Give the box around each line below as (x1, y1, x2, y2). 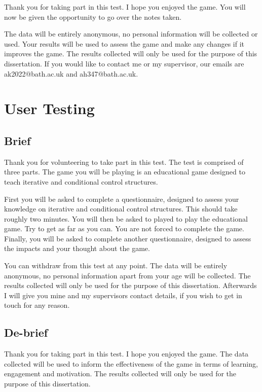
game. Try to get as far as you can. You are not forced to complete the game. (4, 223, 244, 234)
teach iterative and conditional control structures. (4, 176, 158, 187)
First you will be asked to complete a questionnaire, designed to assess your (4, 193, 239, 204)
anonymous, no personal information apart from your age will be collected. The (4, 270, 251, 280)
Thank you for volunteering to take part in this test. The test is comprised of (4, 156, 244, 167)
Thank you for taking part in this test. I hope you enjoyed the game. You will (4, 2, 246, 12)
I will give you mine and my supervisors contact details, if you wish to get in (4, 290, 242, 300)
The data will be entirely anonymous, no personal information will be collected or (4, 28, 258, 39)
